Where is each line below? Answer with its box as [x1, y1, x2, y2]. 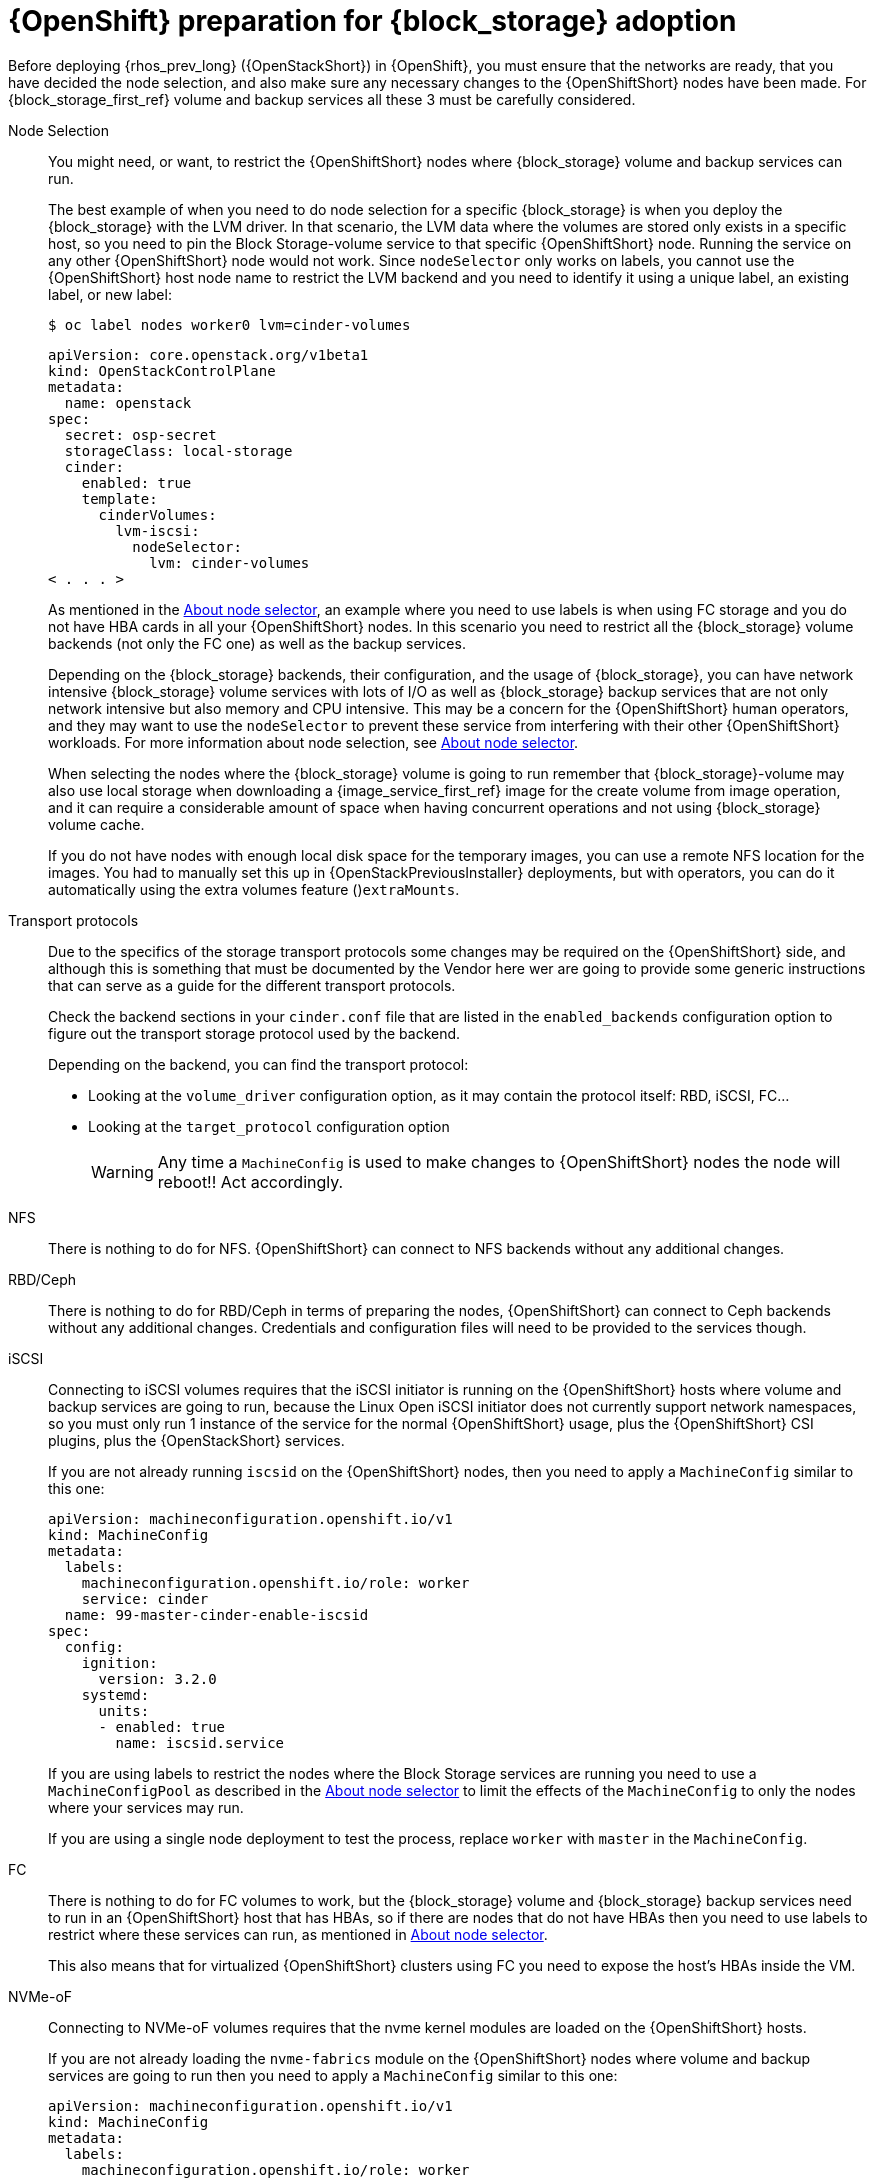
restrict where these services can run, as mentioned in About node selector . [48, 1925, 548, 1943]
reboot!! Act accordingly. [157, 1171, 344, 1192]
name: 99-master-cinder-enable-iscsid [64, 1606, 369, 1623]
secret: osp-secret [64, 426, 217, 443]
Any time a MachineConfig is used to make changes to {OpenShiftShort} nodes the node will [157, 1151, 841, 1172]
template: [81, 490, 158, 507]
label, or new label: [48, 285, 172, 303]
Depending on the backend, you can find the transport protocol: [48, 1055, 469, 1073]
